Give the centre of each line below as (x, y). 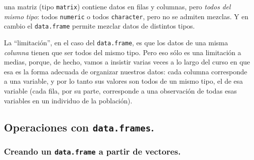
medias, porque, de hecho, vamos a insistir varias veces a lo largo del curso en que (127, 62)
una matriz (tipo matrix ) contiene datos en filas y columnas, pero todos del (117, 6)
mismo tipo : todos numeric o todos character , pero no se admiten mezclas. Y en (126, 16)
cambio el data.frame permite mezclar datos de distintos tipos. (99, 26)
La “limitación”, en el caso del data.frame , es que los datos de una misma (116, 42)
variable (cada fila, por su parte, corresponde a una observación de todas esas (120, 91)
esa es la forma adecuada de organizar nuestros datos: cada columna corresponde (126, 71)
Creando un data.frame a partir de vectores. (92, 151)
